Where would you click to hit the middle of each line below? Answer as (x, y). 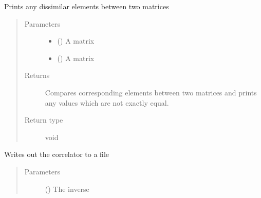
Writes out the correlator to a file (57, 154)
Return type (44, 120)
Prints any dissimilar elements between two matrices (87, 6)
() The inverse (67, 189)
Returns (37, 75)
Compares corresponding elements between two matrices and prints (151, 92)
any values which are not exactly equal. (107, 102)
